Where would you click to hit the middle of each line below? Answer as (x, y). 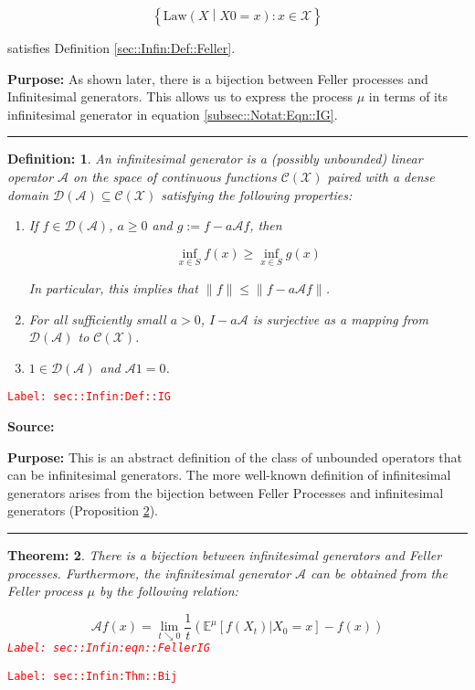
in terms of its (408, 96)
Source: (31, 426)
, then (266, 225)
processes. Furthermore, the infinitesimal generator (149, 573)
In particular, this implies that (113, 287)
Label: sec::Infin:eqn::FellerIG (109, 648)
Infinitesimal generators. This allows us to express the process (180, 96)
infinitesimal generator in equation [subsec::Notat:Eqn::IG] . (173, 114)
